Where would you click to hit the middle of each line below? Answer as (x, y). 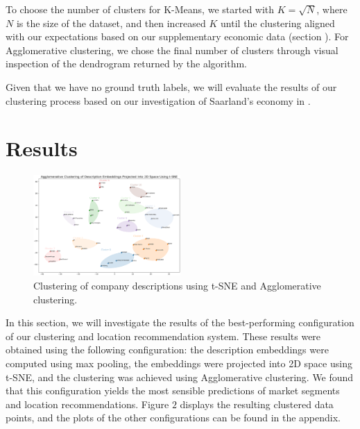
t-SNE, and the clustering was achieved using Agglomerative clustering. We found (180, 377)
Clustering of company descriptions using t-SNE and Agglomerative (177, 285)
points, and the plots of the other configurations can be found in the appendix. (173, 418)
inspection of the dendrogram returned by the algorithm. (126, 64)
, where (332, 9)
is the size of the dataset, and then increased (111, 23)
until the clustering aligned (278, 23)
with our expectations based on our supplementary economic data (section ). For (177, 36)
